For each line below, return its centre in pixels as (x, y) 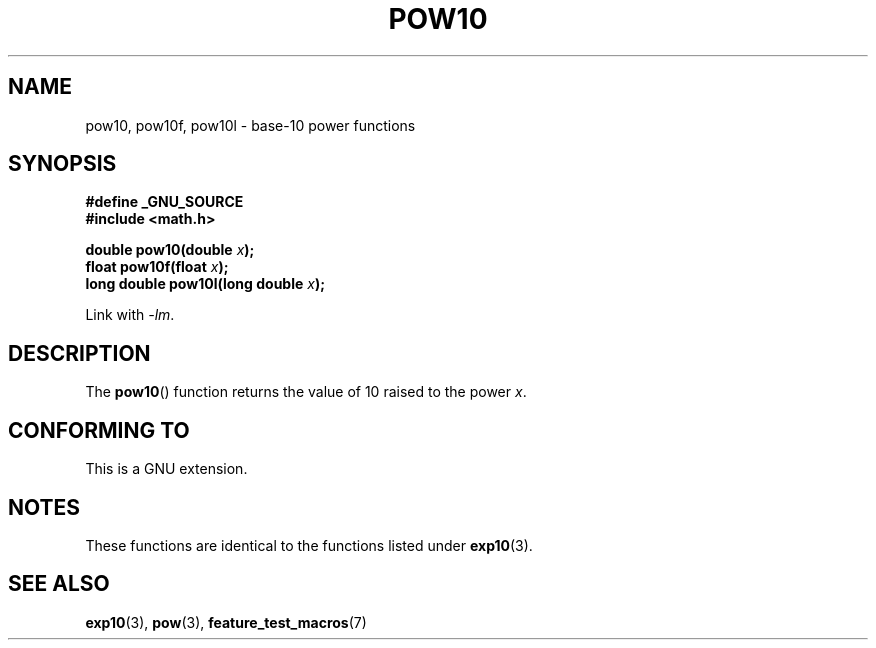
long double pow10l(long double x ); (205, 284)
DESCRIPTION (79, 353)
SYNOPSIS (62, 164)
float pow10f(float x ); (157, 267)
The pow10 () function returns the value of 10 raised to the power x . (306, 392)
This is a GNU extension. (166, 469)
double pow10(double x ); (170, 250)
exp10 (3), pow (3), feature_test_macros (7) (226, 622)
